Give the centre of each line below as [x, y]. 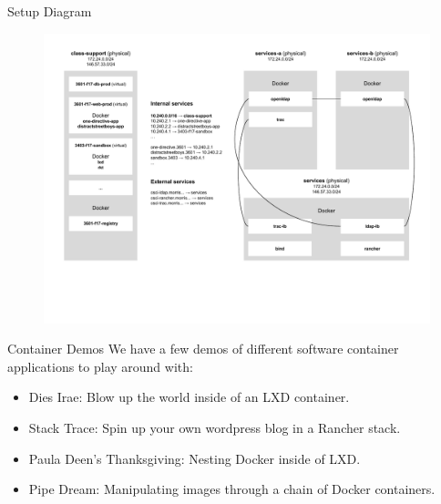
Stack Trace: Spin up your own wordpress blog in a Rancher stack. [215, 427]
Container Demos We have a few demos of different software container [203, 349]
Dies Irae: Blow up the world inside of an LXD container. [189, 397]
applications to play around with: [100, 366]
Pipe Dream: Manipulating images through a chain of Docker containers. [232, 489]
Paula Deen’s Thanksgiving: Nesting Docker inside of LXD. [195, 458]
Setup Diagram [50, 11]
